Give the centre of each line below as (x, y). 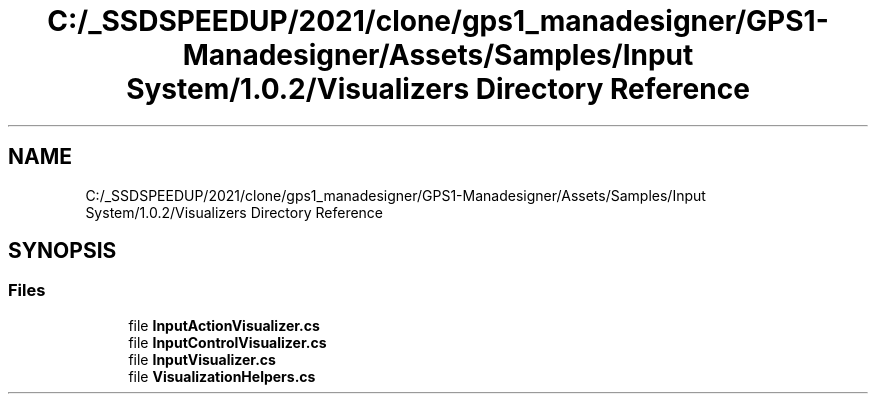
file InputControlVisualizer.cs (227, 342)
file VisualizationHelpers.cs (222, 376)
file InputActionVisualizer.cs (224, 325)
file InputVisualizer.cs (202, 359)
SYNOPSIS (62, 251)
